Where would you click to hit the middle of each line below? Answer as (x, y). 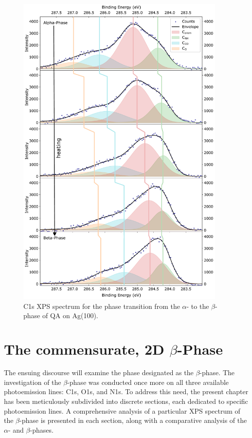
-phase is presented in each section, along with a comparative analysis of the (133, 420)
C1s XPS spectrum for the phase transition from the (102, 306)
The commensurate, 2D (84, 349)
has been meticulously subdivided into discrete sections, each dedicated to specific (126, 401)
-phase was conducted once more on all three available (148, 382)
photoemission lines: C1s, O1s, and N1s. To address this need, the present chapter (126, 391)
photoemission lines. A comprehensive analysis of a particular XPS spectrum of (122, 410)
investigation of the (33, 382)
